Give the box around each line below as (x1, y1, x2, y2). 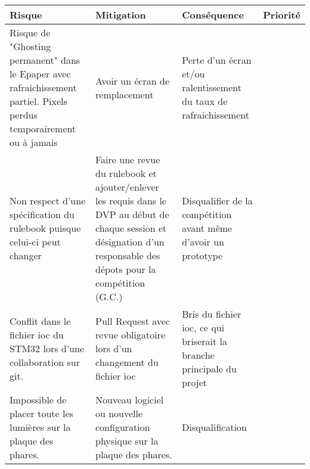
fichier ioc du (10, 327, 64, 341)
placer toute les (10, 406, 73, 420)
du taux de (182, 94, 228, 108)
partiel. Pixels (10, 94, 67, 108)
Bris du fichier (182, 307, 241, 321)
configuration (95, 420, 150, 434)
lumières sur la (10, 420, 71, 434)
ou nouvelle (95, 406, 143, 420)
